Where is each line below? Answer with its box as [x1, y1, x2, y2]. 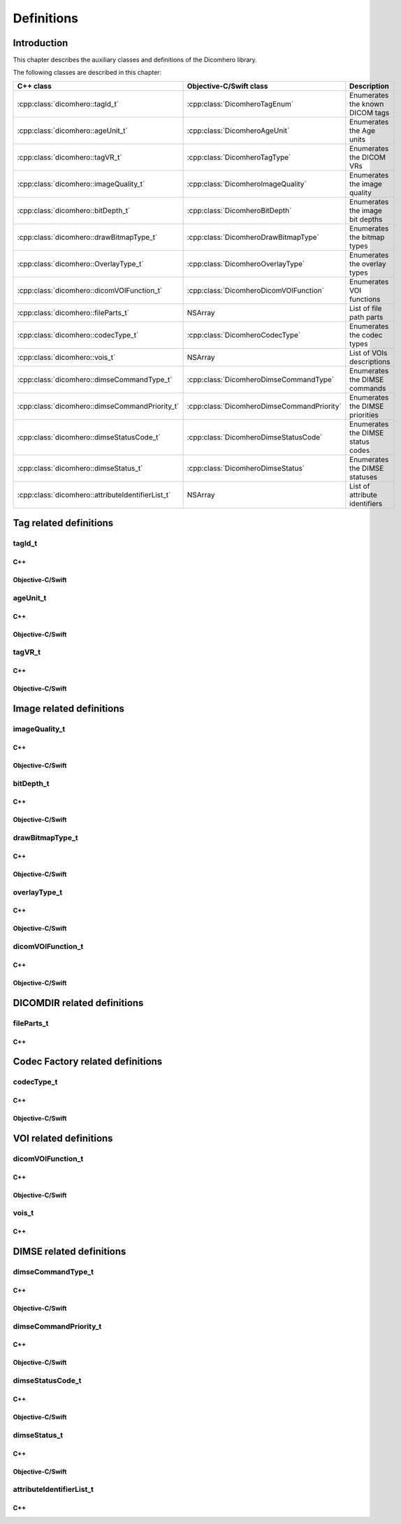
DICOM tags [349, 108, 390, 117]
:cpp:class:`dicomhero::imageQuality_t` [17, 179, 145, 189]
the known [349, 99, 384, 108]
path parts [349, 312, 384, 321]
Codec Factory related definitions [13, 1056, 163, 1068]
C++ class [17, 81, 52, 91]
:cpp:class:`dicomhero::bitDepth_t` [17, 205, 131, 215]
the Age [349, 126, 375, 136]
